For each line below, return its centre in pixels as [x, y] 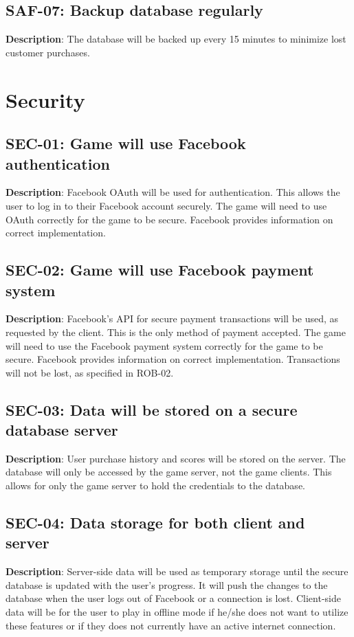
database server [62, 430]
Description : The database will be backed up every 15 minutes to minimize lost [176, 39]
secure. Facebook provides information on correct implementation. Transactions [173, 359]
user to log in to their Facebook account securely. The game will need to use [166, 205]
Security [45, 99]
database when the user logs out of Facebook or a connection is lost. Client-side [173, 598]
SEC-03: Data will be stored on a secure [152, 409]
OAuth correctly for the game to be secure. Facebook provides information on [169, 219]
